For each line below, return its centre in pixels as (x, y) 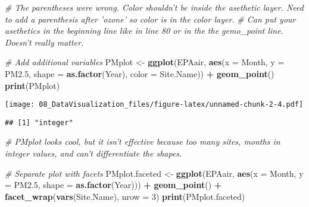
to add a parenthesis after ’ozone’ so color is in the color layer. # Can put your (150, 19)
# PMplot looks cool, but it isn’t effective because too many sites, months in (143, 141)
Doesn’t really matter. (44, 42)
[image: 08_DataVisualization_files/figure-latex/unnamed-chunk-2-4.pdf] (154, 105)
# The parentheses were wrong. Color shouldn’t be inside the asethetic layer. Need (154, 7)
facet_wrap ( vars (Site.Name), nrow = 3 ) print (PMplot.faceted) (125, 196)
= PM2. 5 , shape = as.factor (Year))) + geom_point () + (113, 185)
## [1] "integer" (39, 122)
